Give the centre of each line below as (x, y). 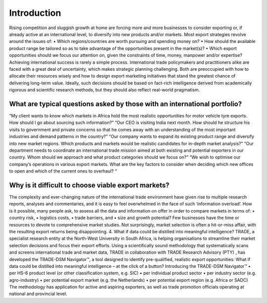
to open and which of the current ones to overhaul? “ (63, 171)
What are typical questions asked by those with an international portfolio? (126, 104)
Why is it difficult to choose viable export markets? (89, 185)
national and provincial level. (38, 294)
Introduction (35, 13)
